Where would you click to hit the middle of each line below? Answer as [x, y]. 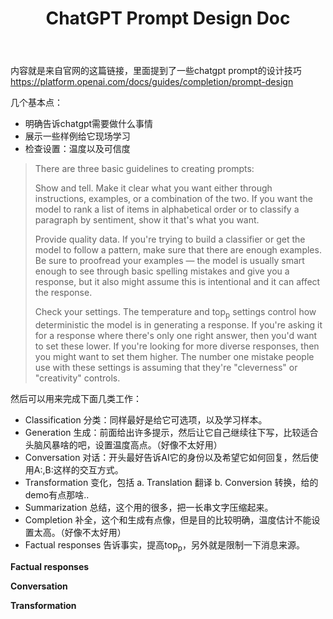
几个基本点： [36, 103]
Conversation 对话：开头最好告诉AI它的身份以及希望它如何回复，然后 [167, 457]
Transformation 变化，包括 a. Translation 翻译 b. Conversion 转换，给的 [171, 482]
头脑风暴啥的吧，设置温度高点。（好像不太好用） [123, 444]
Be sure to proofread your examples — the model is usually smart [169, 261]
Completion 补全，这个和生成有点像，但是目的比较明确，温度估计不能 [168, 519]
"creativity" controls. [77, 378]
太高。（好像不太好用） [80, 532]
